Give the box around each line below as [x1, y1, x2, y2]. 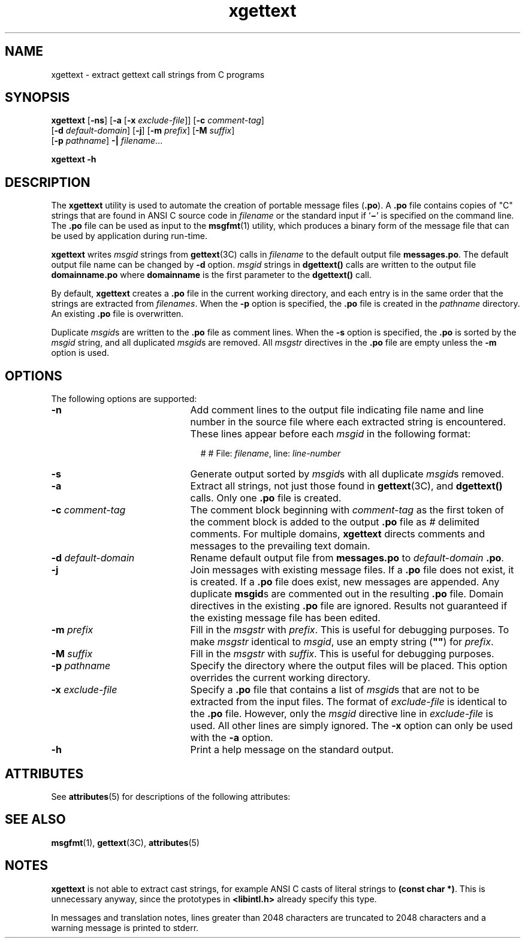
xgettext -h [51, 154, 96, 165]
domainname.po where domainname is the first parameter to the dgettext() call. [51, 270, 372, 280]
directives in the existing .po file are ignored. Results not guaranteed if [190, 600, 508, 612]
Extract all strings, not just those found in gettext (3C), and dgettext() [190, 480, 503, 492]
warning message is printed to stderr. [51, 922, 199, 933]
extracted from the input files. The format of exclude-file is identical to [190, 696, 507, 708]
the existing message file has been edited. [190, 612, 381, 624]
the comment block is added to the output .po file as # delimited [190, 516, 479, 528]
